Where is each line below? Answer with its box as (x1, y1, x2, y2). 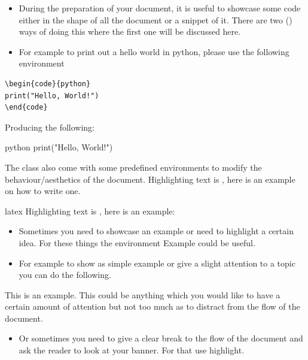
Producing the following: (5, 120, 94, 133)
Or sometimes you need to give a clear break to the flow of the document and (19, 332, 303, 344)
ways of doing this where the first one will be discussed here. (19, 25, 241, 38)
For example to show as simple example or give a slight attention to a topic (19, 256, 295, 269)
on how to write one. (5, 184, 81, 197)
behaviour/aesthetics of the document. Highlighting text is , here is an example (5, 173, 295, 185)
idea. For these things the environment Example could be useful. (19, 236, 255, 249)
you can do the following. (19, 268, 111, 281)
